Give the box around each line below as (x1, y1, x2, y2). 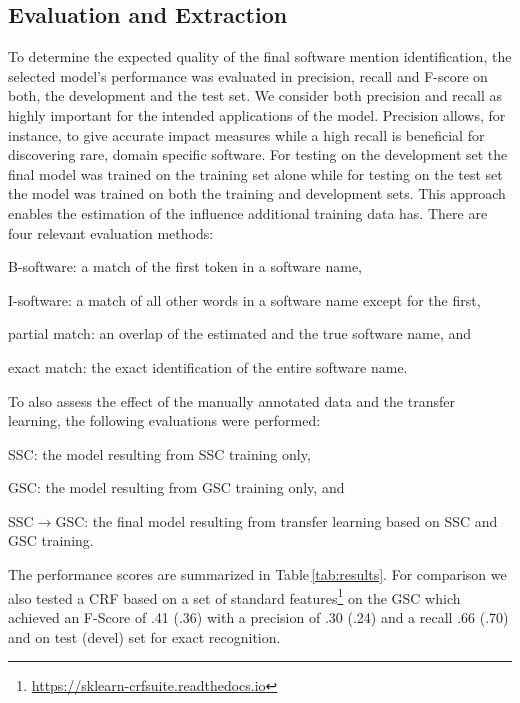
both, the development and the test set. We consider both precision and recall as (8, 85, 502, 106)
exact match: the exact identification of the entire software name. (8, 356, 408, 377)
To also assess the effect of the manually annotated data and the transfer (8, 390, 455, 411)
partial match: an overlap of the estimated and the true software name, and (8, 323, 472, 344)
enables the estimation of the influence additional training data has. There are (8, 202, 488, 223)
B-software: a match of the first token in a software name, (8, 256, 362, 277)
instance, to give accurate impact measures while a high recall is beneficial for (8, 124, 485, 145)
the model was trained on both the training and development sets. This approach (8, 183, 506, 204)
